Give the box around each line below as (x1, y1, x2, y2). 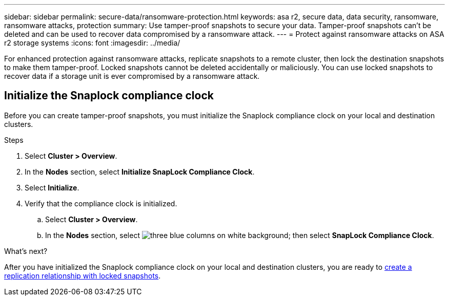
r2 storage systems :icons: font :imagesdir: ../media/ (4, 38, 180, 47)
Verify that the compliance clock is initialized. (25, 199, 177, 208)
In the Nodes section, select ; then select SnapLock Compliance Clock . (45, 230, 434, 240)
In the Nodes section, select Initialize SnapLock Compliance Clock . (25, 167, 255, 176)
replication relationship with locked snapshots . (4, 271, 161, 280)
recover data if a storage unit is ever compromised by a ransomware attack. (4, 72, 260, 80)
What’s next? (4, 246, 48, 255)
